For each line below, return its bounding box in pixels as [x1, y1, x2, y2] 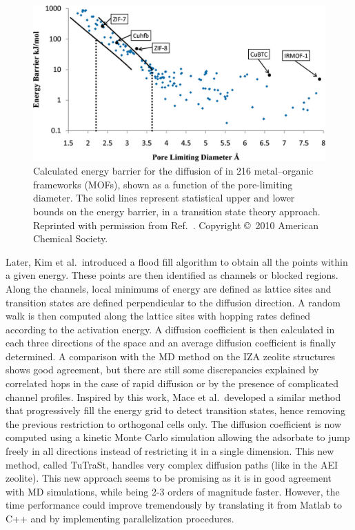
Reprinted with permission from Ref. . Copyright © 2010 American [33, 217, 318, 232]
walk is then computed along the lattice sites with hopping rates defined [6, 308, 311, 323]
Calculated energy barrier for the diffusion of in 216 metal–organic [33, 164, 314, 178]
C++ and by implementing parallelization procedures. [6, 511, 234, 525]
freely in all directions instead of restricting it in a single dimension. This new [6, 444, 334, 458]
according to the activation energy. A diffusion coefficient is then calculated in [6, 322, 335, 336]
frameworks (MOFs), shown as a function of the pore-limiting [33, 177, 293, 191]
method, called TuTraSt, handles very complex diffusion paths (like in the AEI [6, 457, 338, 471]
